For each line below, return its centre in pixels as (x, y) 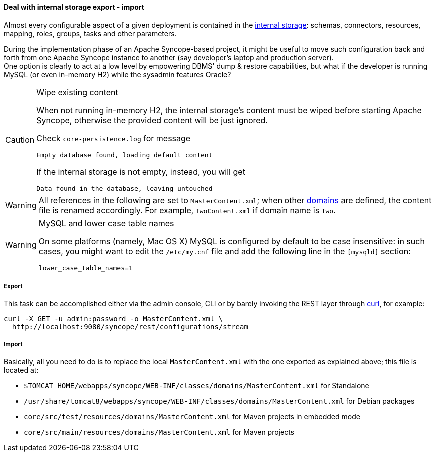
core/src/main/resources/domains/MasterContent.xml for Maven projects (159, 432)
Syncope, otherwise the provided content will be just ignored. (152, 120)
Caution (20, 140)
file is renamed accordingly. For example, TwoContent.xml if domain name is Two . (187, 210)
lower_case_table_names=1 (86, 268)
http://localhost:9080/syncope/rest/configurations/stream (130, 327)
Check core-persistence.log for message (114, 138)
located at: (21, 370)
